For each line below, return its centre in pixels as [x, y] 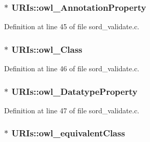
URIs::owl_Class [47, 49]
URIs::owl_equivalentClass [68, 133]
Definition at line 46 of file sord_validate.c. [72, 68]
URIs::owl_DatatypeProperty [74, 91]
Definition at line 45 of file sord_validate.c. [72, 26]
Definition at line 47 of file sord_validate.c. [72, 110]
